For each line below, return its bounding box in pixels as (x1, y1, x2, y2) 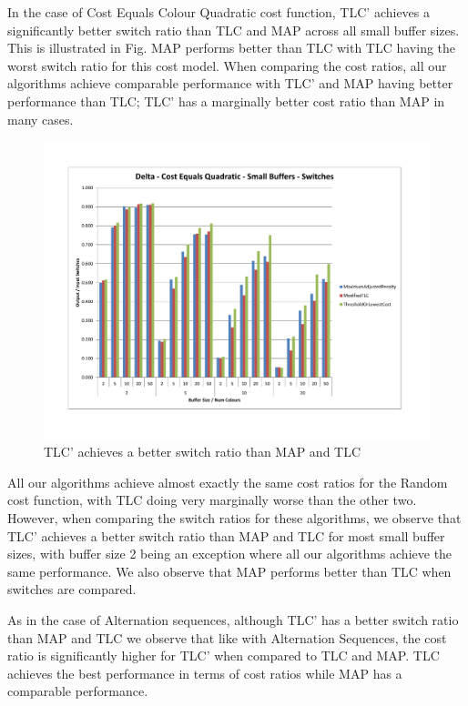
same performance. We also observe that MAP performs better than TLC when (7, 561, 452, 580)
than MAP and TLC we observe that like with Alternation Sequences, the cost (7, 628, 447, 647)
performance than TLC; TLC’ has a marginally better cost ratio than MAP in (7, 91, 445, 110)
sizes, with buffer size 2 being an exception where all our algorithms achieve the (7, 544, 453, 563)
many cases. (7, 109, 74, 128)
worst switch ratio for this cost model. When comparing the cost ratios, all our (7, 55, 447, 75)
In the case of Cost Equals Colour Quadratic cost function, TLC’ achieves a (7, 3, 430, 21)
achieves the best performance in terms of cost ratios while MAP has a (7, 663, 402, 682)
